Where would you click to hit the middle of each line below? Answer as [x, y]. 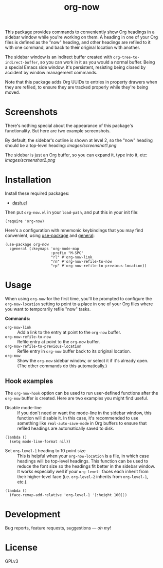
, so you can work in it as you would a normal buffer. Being [96, 62]
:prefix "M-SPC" [67, 253]
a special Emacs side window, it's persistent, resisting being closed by [75, 67]
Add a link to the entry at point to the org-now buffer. [69, 332]
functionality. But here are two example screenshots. [58, 131]
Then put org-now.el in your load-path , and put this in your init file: [72, 212]
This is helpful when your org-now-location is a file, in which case [83, 456]
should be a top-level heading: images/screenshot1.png [61, 146]
